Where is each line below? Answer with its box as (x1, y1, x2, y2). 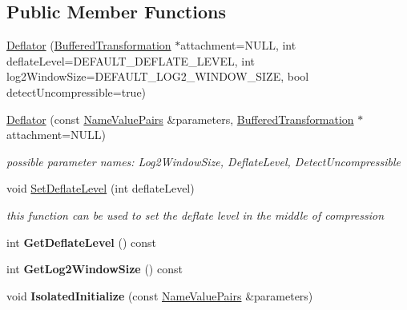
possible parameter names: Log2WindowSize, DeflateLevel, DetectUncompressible (6, 153, 401, 169)
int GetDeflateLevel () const (6, 233, 156, 250)
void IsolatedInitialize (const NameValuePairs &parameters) (6, 287, 313, 304)
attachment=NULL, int (180, 37, 296, 54)
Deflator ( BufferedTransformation (6, 37, 171, 54)
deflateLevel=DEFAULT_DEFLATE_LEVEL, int (6, 52, 255, 69)
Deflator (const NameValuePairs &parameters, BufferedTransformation (6, 110, 354, 127)
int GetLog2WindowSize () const (6, 260, 183, 277)
